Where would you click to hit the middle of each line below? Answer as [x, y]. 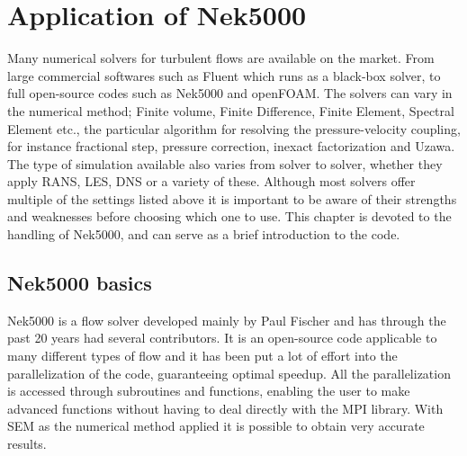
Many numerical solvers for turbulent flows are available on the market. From [221, 58]
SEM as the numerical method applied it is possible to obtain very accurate [216, 426]
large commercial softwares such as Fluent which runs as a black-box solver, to [224, 75]
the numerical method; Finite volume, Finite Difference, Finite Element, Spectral [231, 110]
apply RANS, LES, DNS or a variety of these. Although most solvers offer [211, 181]
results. [27, 444]
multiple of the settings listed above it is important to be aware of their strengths [232, 198]
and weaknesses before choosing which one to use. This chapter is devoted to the [229, 216]
